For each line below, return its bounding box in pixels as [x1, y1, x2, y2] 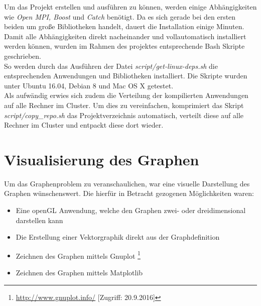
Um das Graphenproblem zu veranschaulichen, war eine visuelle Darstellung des [4, 178, 250, 188]
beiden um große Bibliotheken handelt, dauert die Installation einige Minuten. [4, 21, 244, 32]
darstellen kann [16, 215, 63, 225]
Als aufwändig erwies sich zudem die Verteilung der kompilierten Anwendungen [4, 90, 248, 100]
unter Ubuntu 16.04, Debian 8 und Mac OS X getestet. [4, 80, 174, 90]
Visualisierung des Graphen [4, 149, 199, 169]
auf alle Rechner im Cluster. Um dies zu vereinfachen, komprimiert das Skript [4, 99, 244, 110]
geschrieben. [4, 50, 42, 61]
